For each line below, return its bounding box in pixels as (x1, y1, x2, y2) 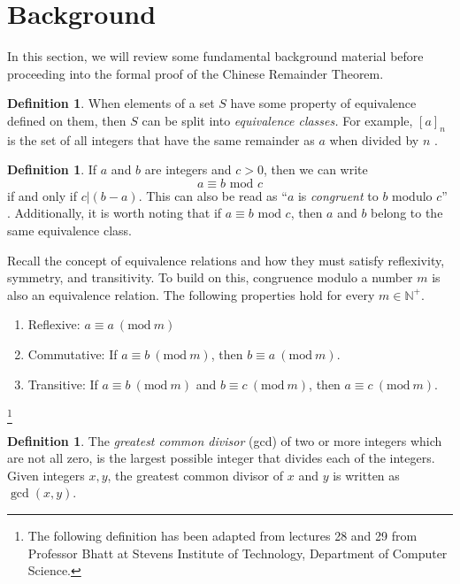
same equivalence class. (7, 221, 132, 240)
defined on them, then (7, 111, 126, 129)
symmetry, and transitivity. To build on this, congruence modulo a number (7, 268, 413, 287)
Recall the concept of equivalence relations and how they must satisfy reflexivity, (7, 250, 445, 269)
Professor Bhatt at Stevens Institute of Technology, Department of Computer (27, 543, 448, 562)
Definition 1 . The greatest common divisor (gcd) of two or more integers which (7, 431, 442, 450)
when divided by (329, 130, 419, 149)
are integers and (144, 160, 232, 179)
